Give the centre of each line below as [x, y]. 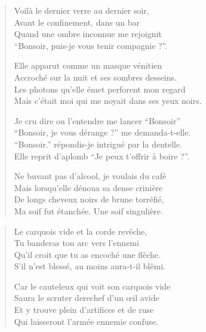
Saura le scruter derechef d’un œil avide [87, 298]
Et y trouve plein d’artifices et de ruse [84, 310]
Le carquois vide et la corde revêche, [81, 231]
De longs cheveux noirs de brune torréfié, [89, 199]
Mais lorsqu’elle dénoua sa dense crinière [88, 187]
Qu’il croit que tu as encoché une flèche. [87, 254]
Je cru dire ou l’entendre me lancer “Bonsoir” [97, 120]
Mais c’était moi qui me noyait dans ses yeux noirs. [108, 101]
